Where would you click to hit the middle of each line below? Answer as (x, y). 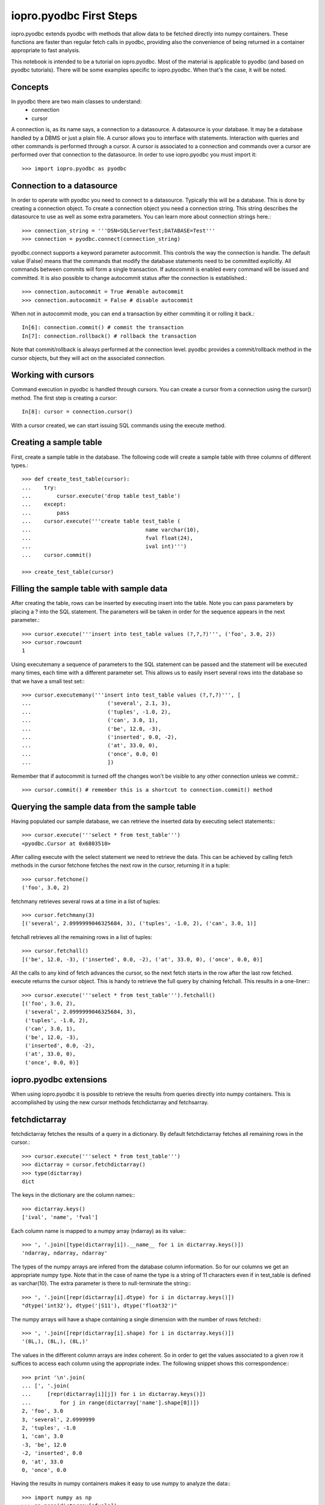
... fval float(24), (108, 538)
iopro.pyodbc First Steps (74, 16)
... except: (44, 504)
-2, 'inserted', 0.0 (52, 1453)
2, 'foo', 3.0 (42, 1411)
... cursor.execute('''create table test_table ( (101, 521)
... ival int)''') (104, 547)
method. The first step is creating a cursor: (64, 398)
